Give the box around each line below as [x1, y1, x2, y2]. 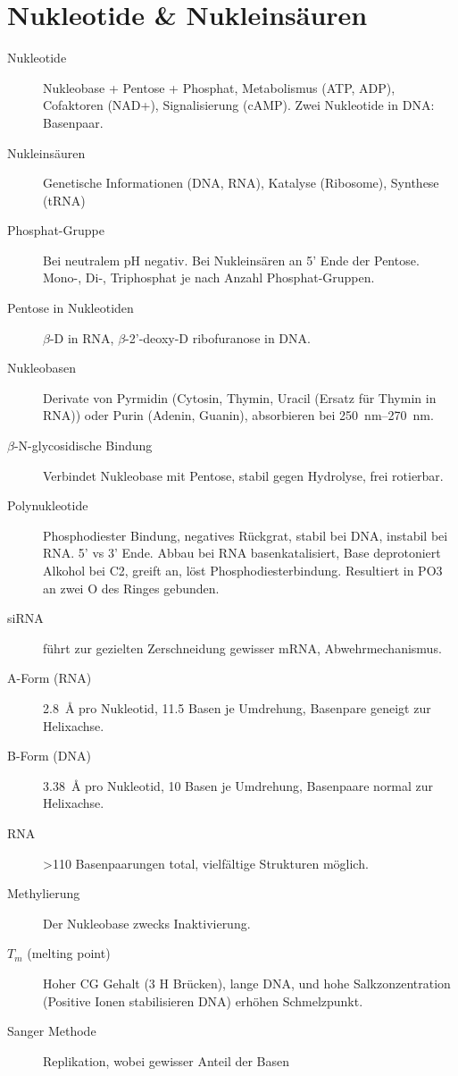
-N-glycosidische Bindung [13, 436, 153, 455]
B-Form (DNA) [7, 746, 91, 765]
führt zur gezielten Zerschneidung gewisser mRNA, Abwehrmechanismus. [43, 638, 442, 657]
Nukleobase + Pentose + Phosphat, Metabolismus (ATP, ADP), [43, 78, 396, 97]
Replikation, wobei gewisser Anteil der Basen [43, 1051, 290, 1070]
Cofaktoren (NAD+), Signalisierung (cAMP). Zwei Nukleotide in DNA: [43, 96, 435, 114]
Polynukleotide [7, 496, 88, 515]
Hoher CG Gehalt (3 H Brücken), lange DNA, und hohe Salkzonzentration [43, 973, 451, 992]
